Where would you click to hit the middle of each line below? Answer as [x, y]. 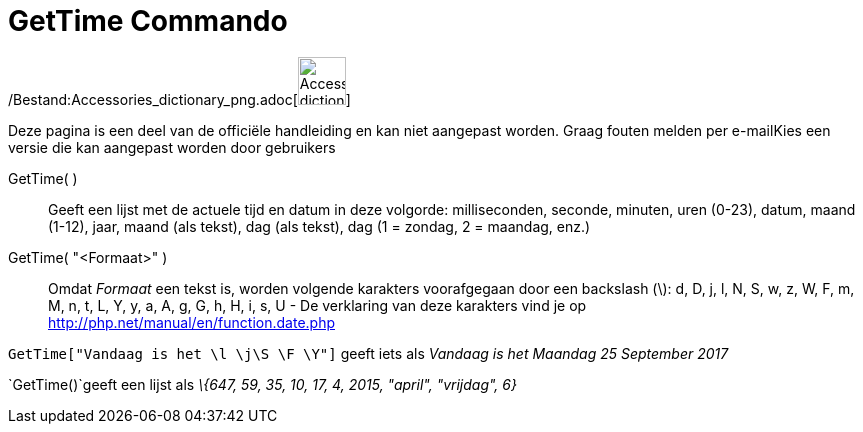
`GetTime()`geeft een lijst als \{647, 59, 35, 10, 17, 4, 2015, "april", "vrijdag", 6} [262, 384]
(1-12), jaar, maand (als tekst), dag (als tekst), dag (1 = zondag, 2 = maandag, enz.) [319, 226]
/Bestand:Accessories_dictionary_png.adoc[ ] [179, 99]
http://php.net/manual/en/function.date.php [191, 322]
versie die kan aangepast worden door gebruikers [172, 147]
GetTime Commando [148, 21]
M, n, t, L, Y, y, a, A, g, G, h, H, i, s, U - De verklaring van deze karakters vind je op [317, 305]
